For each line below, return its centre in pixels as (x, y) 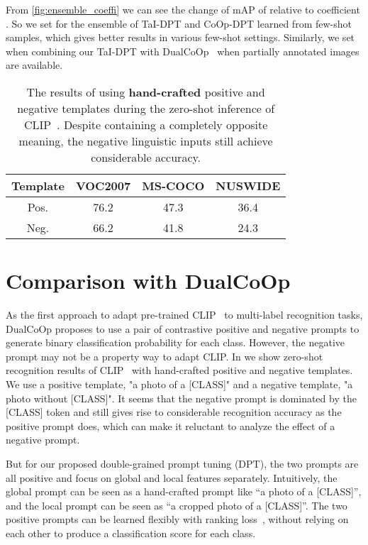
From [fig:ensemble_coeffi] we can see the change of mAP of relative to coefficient (183, 9)
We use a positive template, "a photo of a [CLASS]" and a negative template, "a (179, 384)
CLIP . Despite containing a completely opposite (146, 124)
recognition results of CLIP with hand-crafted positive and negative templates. (179, 370)
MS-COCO (173, 185)
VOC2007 (103, 185)
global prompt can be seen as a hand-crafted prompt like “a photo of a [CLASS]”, (184, 491)
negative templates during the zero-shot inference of (146, 108)
